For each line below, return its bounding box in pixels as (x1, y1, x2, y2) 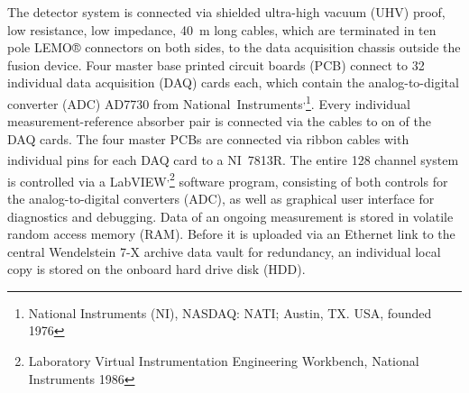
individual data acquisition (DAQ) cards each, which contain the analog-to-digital (7, 73, 459, 92)
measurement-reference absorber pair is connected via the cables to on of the (7, 112, 431, 131)
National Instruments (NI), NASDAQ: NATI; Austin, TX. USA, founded (28, 303, 432, 322)
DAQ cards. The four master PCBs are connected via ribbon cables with (7, 129, 409, 148)
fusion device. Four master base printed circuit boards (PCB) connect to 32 (7, 55, 425, 74)
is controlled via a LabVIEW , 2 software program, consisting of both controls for (7, 169, 448, 190)
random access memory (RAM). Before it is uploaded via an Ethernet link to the (7, 224, 455, 243)
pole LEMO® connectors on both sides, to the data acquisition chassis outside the (7, 38, 461, 57)
